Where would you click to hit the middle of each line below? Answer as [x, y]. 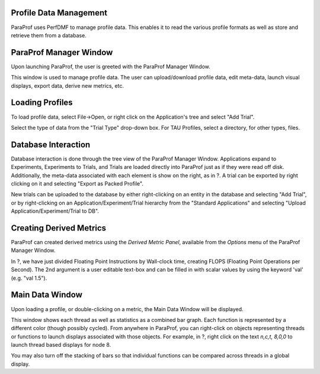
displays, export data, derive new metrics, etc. [68, 85]
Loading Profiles [42, 103]
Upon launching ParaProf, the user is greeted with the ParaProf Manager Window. [111, 66]
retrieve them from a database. [49, 35]
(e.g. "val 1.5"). [29, 278]
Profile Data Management [59, 13]
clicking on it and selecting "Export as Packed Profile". [77, 183]
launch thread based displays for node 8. [61, 345]
